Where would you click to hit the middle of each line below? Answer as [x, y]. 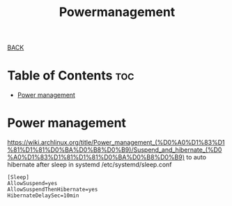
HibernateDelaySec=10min [43, 196]
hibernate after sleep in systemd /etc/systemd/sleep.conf [90, 165]
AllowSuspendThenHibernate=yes [53, 190]
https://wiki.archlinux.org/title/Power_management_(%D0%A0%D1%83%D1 [116, 143]
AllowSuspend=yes [32, 184]
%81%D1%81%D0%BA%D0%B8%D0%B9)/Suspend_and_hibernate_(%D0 [115, 150]
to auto [196, 157]
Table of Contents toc [71, 76]
